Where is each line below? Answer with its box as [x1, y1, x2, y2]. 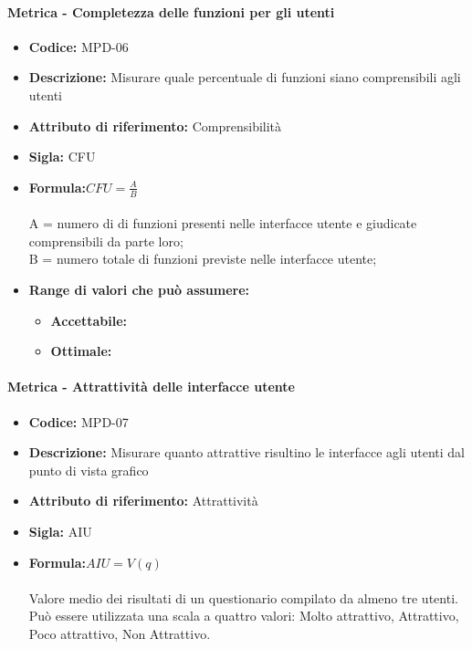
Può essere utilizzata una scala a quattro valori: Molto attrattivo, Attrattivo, [28, 606, 459, 625]
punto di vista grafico [28, 460, 149, 479]
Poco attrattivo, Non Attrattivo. [28, 623, 211, 643]
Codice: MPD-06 [28, 37, 129, 56]
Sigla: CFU [28, 147, 96, 166]
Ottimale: [50, 341, 112, 361]
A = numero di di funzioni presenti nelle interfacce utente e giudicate [28, 214, 417, 233]
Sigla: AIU [28, 521, 92, 540]
